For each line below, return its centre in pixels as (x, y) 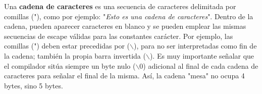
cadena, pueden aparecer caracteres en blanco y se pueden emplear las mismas (125, 26)
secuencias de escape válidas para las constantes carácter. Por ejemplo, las (119, 36)
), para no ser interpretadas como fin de (195, 46)
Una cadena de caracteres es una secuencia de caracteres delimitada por (120, 6)
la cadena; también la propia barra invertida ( (75, 55)
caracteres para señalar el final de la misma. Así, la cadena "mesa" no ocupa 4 (124, 76)
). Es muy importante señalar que (202, 55)
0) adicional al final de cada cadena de (199, 65)
